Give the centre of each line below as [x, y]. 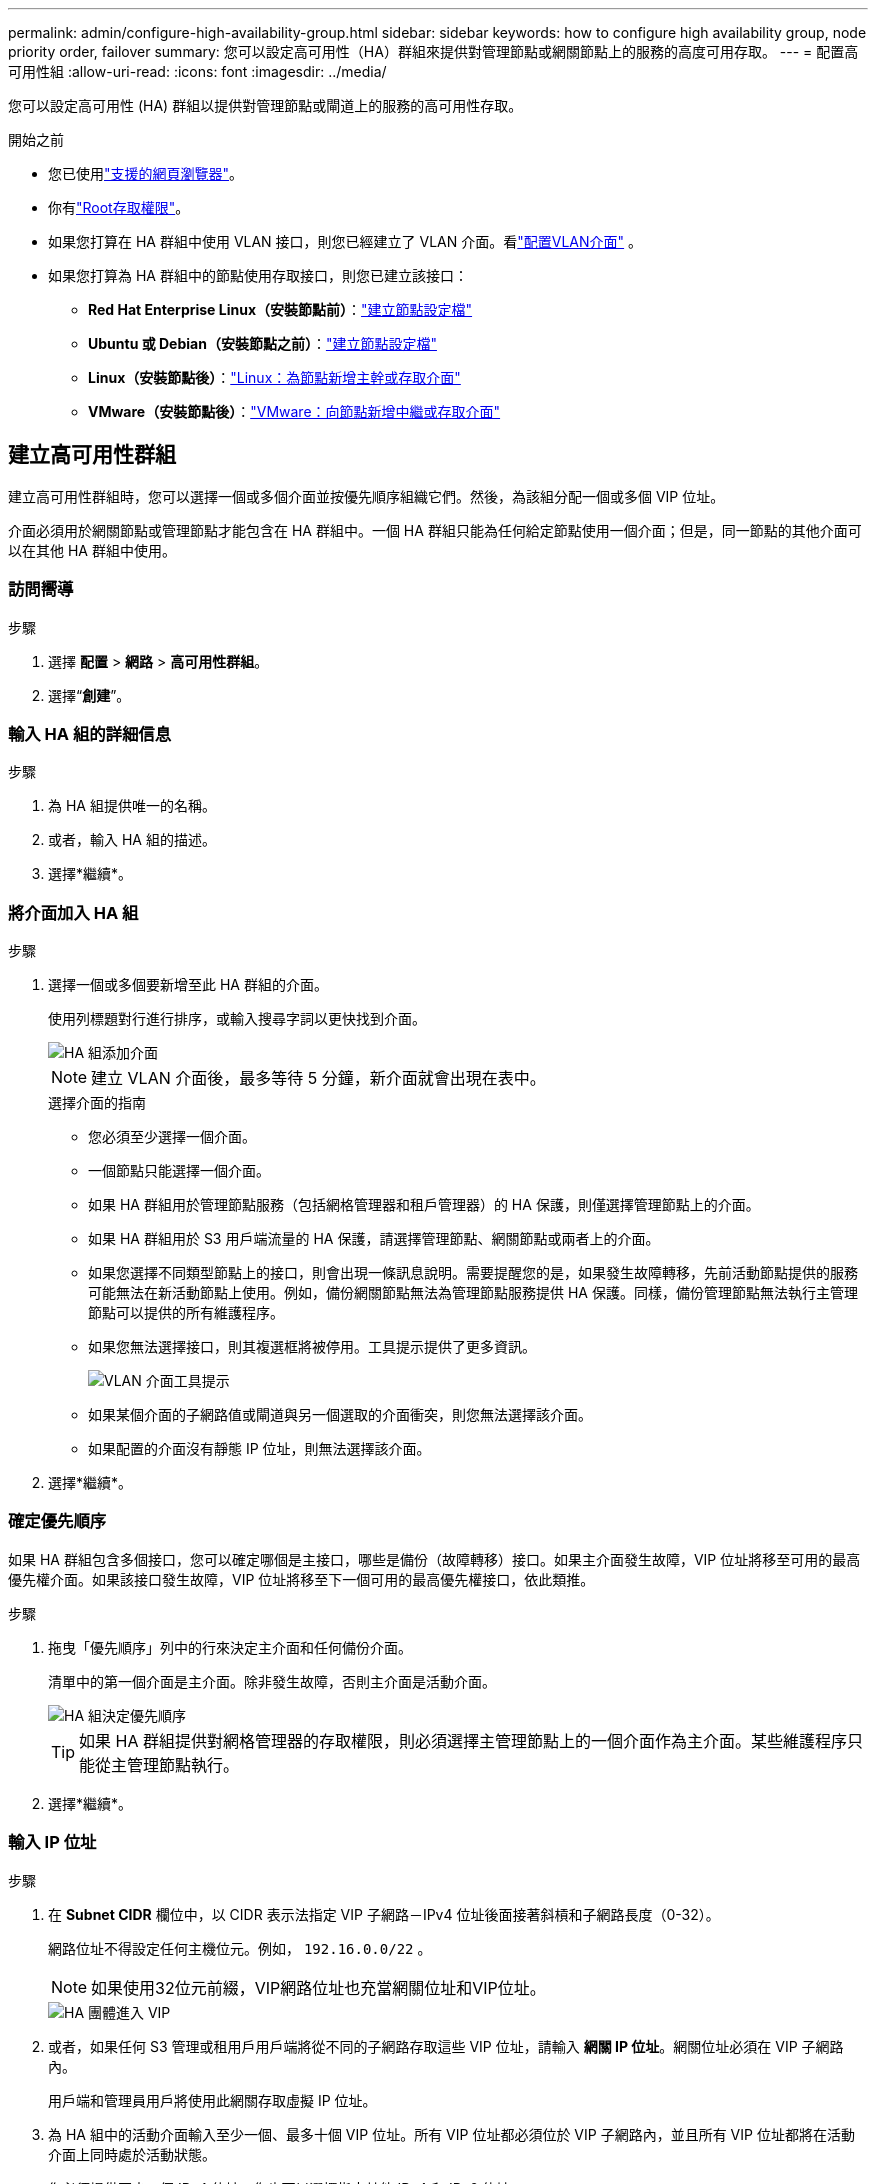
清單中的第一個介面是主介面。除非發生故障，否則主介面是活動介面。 [272, 1681]
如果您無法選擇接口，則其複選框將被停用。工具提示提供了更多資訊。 [312, 1347]
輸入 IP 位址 [52, 1842]
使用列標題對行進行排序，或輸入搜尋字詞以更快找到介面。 [237, 1019]
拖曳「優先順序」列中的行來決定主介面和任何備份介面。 [230, 1647]
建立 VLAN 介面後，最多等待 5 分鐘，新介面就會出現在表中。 [318, 1078]
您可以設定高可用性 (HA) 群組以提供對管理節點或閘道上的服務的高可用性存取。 [265, 105]
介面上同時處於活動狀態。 [132, 2154]
